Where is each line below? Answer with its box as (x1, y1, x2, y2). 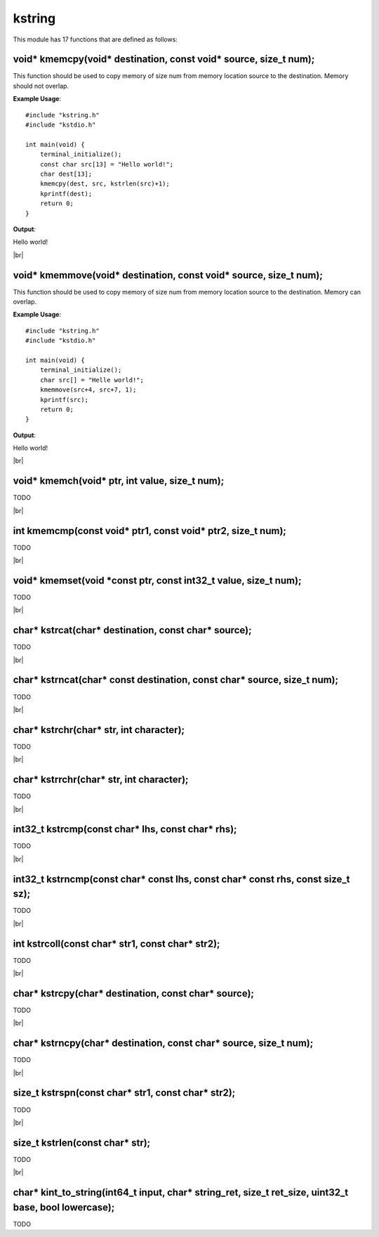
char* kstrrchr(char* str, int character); (13, 774, 189, 786)
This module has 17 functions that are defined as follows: (13, 35, 178, 44)
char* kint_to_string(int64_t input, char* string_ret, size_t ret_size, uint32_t (13, 1186, 349, 1198)
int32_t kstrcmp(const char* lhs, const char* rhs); (13, 823, 238, 836)
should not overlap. (13, 82, 69, 90)
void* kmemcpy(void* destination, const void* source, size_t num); (13, 53, 315, 65)
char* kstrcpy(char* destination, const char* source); (13, 987, 255, 999)
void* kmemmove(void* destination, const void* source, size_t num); (13, 269, 323, 281)
